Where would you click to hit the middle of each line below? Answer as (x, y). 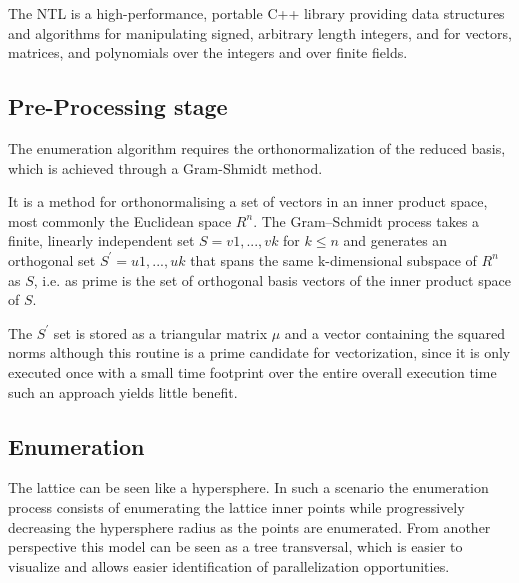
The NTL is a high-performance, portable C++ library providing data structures (256, 13)
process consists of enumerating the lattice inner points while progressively (236, 506)
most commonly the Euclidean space (120, 220)
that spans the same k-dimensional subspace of (333, 259)
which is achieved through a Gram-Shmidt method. (165, 167)
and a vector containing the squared (395, 332)
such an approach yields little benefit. (123, 391)
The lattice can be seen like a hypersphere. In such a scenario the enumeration (248, 487)
